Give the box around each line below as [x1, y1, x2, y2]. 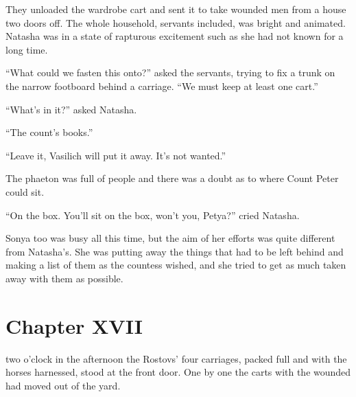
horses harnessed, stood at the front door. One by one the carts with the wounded [5, 365, 351, 379]
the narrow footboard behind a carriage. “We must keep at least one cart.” [5, 78, 318, 93]
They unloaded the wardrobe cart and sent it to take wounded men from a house [5, 2, 346, 16]
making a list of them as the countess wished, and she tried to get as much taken [5, 258, 346, 272]
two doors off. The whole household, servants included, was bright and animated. [5, 15, 346, 30]
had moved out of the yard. [5, 378, 121, 392]
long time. [5, 42, 48, 56]
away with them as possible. [5, 271, 123, 285]
